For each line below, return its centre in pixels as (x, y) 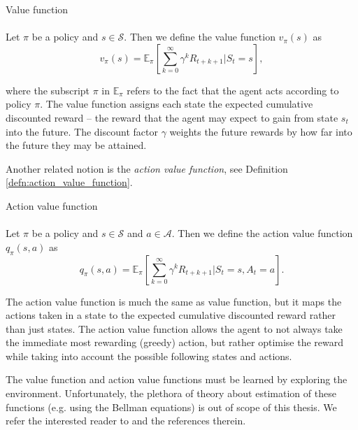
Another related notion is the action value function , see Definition (147, 168)
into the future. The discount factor (82, 131)
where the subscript (48, 90)
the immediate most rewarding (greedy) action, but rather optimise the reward (175, 342)
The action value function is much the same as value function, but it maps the (174, 301)
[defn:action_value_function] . (69, 182)
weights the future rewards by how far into (261, 131)
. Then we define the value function (200, 37)
